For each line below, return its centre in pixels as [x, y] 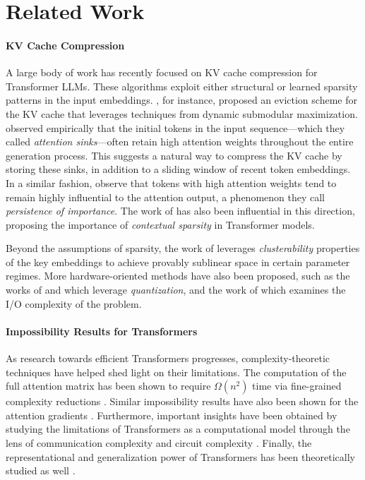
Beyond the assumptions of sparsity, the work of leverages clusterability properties [183, 248]
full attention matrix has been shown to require [108, 386]
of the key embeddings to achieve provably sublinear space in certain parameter [178, 262]
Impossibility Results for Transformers [102, 331]
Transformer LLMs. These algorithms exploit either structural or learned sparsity [182, 86]
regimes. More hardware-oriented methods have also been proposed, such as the [178, 276]
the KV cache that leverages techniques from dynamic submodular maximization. [182, 113]
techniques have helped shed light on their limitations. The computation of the [176, 372]
